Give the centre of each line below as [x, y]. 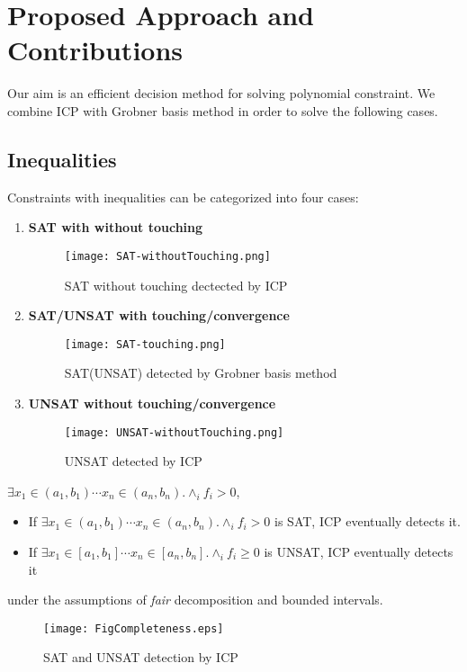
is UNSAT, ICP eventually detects [359, 552]
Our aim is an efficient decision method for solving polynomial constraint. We [221, 93]
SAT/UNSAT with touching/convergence [159, 315]
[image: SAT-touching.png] [145, 344]
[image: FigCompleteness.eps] [134, 628]
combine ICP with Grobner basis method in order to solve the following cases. [223, 110]
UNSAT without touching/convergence [152, 403]
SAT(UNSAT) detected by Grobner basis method [201, 373]
